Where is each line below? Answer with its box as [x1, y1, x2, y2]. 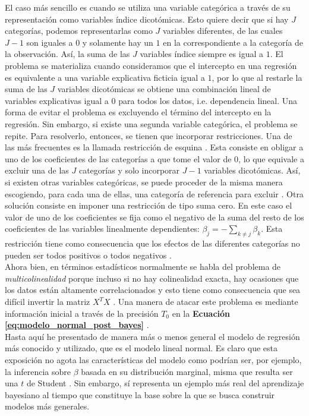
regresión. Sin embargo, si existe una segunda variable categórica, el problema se [5, 117, 298, 130]
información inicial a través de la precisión [5, 307, 159, 319]
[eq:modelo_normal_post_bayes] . [5, 319, 149, 331]
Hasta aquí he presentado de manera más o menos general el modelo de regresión [5, 330, 300, 342]
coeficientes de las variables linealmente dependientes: [5, 222, 200, 235]
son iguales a [26, 36, 73, 48]
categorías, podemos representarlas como [5, 24, 153, 37]
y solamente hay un [82, 36, 153, 48]
